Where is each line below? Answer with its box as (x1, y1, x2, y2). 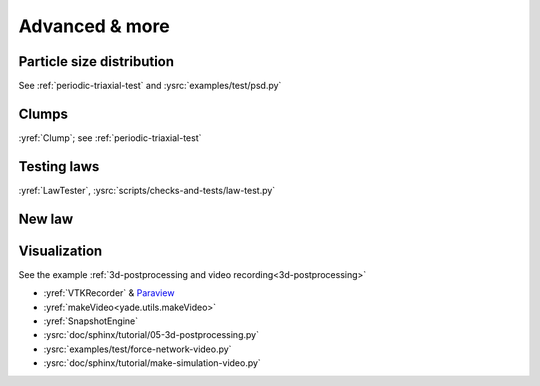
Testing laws (18, 158, 100, 175)
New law (18, 210, 74, 227)
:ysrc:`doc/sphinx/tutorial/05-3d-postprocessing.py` (43, 329, 260, 341)
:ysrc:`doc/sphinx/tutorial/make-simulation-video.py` (43, 357, 262, 369)
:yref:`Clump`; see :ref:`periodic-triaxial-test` (18, 131, 202, 144)
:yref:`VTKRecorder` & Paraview (43, 287, 175, 299)
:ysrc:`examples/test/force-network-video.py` (43, 343, 232, 355)
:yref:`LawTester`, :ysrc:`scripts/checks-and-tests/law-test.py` (18, 184, 276, 196)
